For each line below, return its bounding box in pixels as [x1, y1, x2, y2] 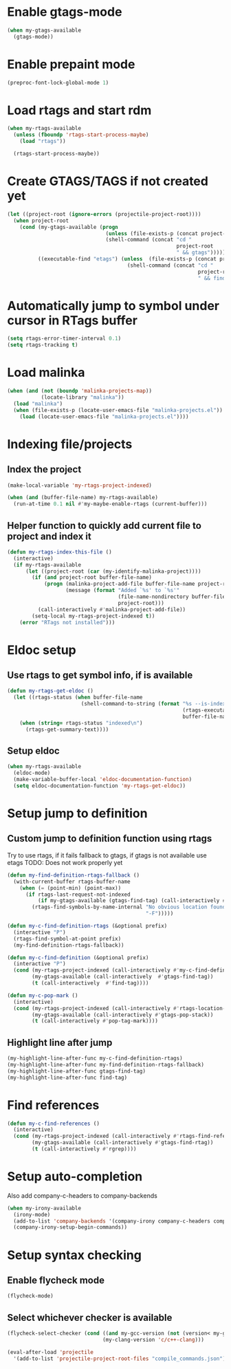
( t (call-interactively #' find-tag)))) [32, 980, 149, 987]
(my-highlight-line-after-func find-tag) [7, 1074, 128, 1081]
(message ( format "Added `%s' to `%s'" [65, 587, 180, 594]
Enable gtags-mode [7, 4, 122, 20]
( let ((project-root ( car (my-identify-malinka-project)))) [25, 568, 201, 575]
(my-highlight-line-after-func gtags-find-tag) [7, 1067, 146, 1075]
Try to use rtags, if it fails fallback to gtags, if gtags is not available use [7, 851, 208, 859]
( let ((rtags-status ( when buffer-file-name [13, 694, 143, 701]
